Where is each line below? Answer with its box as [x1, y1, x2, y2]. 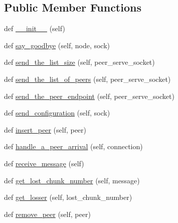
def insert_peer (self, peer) [4, 124, 87, 135]
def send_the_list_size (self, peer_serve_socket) [4, 57, 155, 67]
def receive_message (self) [4, 158, 84, 168]
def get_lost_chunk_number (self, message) [4, 175, 140, 185]
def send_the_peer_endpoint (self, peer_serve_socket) [4, 90, 174, 101]
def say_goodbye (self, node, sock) [4, 40, 110, 50]
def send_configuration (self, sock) [4, 107, 110, 118]
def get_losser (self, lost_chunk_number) [4, 192, 132, 202]
